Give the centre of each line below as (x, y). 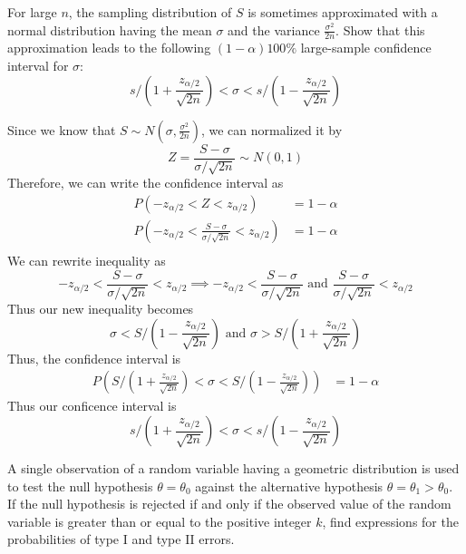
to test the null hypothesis (80, 486)
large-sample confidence (366, 48)
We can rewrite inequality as (87, 260)
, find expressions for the (390, 521)
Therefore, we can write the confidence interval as (146, 183)
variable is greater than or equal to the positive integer (160, 521)
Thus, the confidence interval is (94, 358)
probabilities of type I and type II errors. (121, 539)
